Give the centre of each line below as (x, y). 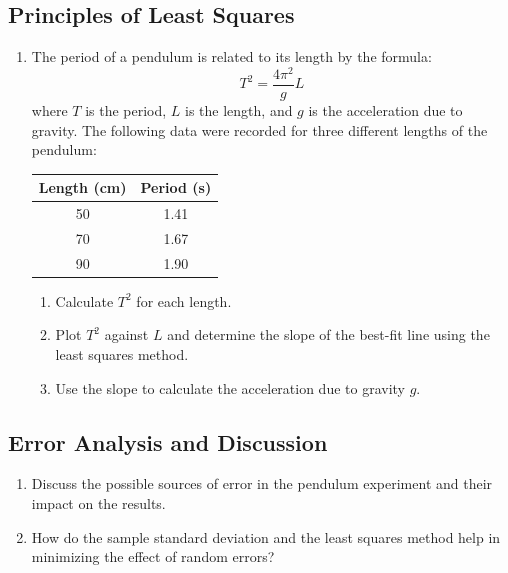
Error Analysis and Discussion (168, 441)
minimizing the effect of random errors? (153, 556)
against (126, 334)
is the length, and (239, 109)
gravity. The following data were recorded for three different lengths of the (259, 129)
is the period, (126, 109)
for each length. (184, 300)
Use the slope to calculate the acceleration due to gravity (230, 387)
